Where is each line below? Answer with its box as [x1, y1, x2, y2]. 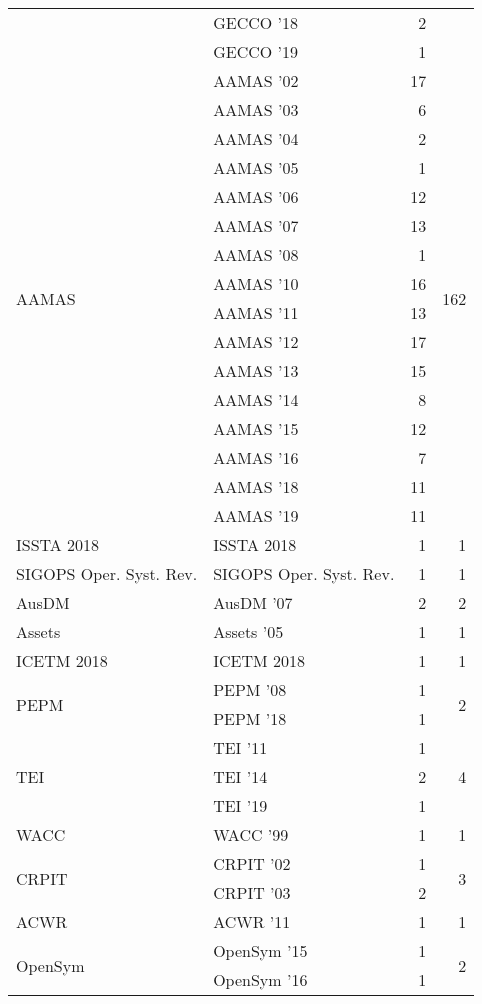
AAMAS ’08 [213, 243, 299, 266]
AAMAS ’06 [213, 185, 299, 208]
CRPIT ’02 [213, 852, 291, 875]
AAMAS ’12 [213, 330, 299, 353]
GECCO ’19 [213, 40, 298, 63]
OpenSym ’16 [213, 968, 308, 991]
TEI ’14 [213, 765, 268, 788]
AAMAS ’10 [213, 272, 299, 295]
